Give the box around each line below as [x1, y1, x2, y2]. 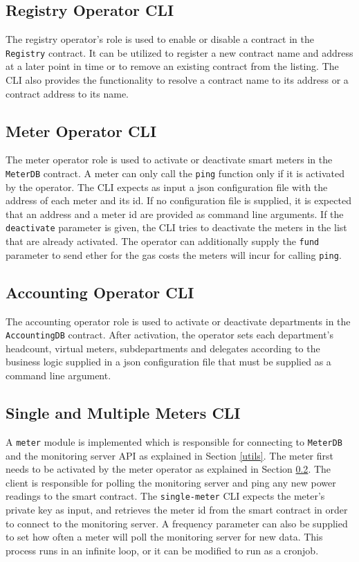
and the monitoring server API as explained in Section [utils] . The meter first [6, 448, 333, 462]
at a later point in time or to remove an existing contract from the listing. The [6, 59, 339, 73]
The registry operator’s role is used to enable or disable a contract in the [6, 32, 314, 46]
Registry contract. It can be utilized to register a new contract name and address [6, 45, 353, 60]
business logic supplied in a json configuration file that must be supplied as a [6, 354, 331, 369]
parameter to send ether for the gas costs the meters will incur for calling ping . [6, 247, 342, 262]
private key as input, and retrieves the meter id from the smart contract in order [6, 502, 348, 516]
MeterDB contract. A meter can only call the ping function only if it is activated [6, 166, 344, 181]
